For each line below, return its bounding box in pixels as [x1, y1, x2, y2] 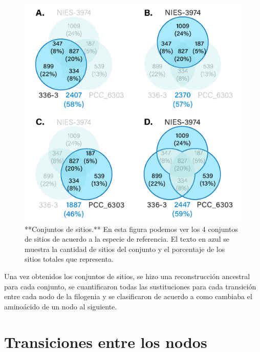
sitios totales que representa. [25, 253, 114, 264]
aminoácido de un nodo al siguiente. [4, 301, 117, 311]
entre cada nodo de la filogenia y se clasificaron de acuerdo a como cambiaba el [4, 291, 252, 302]
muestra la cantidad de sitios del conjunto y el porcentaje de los [25, 243, 225, 254]
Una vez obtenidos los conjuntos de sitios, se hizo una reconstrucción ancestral [4, 270, 250, 281]
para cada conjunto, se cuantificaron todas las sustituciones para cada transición [4, 281, 256, 291]
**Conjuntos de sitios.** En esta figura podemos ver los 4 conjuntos [25, 223, 238, 234]
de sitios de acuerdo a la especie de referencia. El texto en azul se [25, 233, 229, 244]
